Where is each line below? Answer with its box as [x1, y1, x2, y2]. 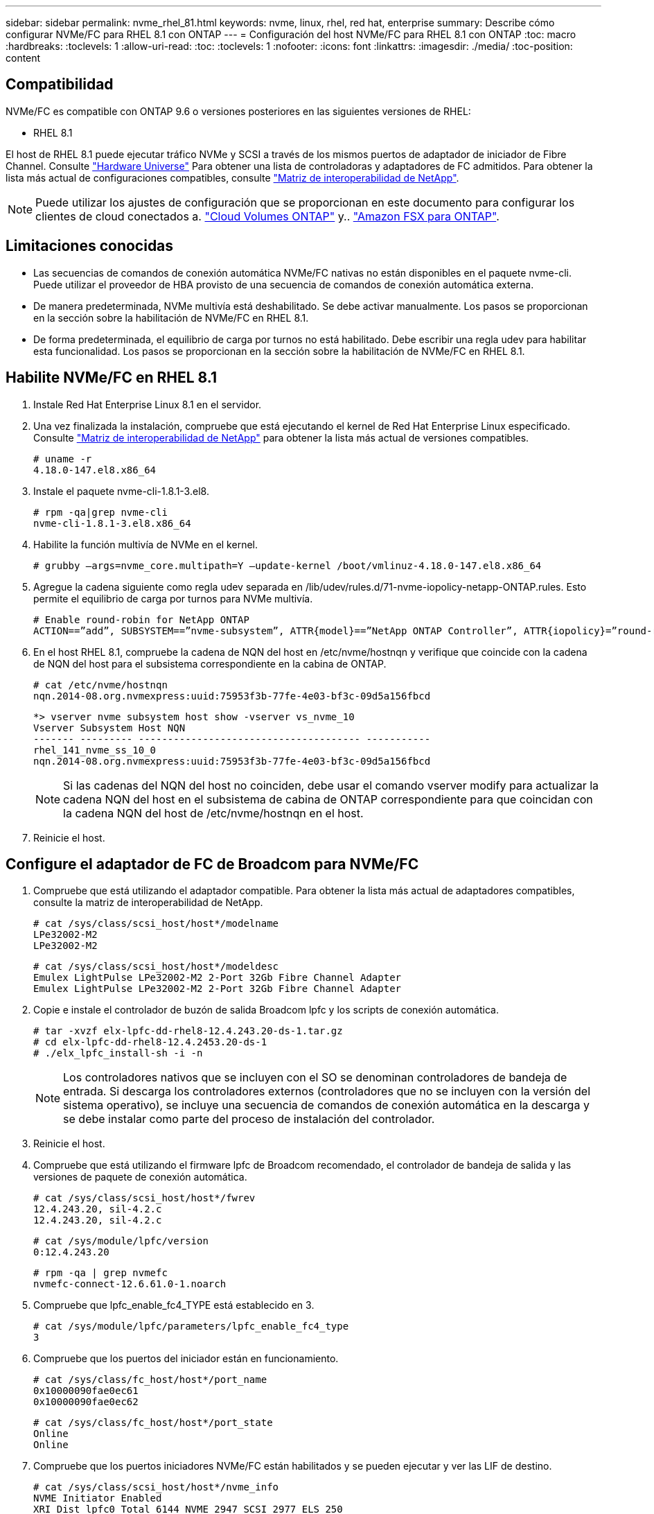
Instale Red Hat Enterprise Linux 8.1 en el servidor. [33, 398, 262, 410]
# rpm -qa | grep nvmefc [33, 1267, 168, 1279]
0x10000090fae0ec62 [33, 1396, 139, 1408]
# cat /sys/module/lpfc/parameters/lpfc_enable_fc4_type [33, 1321, 349, 1332]
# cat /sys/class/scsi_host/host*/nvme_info [33, 1481, 279, 1493]
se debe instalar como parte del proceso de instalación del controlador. [63, 1112, 435, 1126]
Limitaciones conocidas [6, 237, 174, 255]
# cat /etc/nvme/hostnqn [33, 679, 168, 690]
